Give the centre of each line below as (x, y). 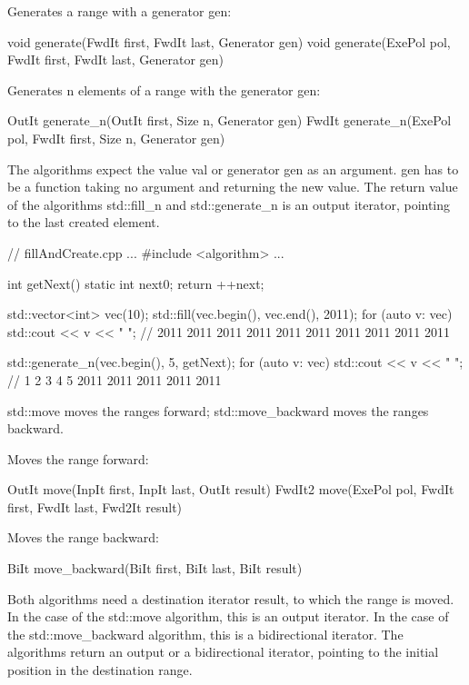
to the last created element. (84, 222)
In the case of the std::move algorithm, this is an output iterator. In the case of (228, 616)
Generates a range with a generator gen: (120, 11)
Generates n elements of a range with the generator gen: (164, 89)
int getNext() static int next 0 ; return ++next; (136, 283)
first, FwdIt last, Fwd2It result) (95, 506)
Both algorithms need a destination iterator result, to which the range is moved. (231, 598)
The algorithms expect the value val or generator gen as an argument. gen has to (233, 169)
